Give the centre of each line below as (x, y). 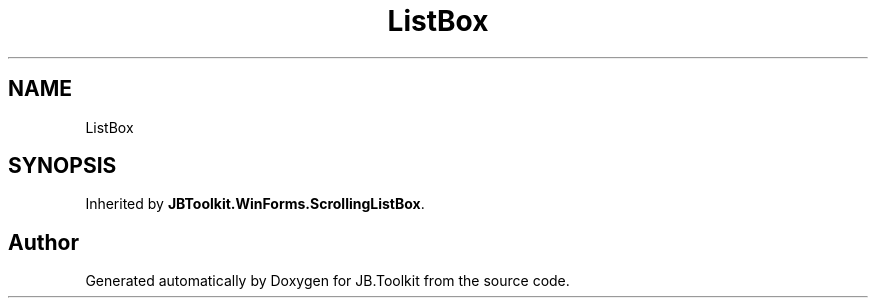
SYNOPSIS (62, 166)
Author (43, 242)
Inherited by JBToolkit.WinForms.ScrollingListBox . (255, 204)
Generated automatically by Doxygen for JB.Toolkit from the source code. (327, 281)
